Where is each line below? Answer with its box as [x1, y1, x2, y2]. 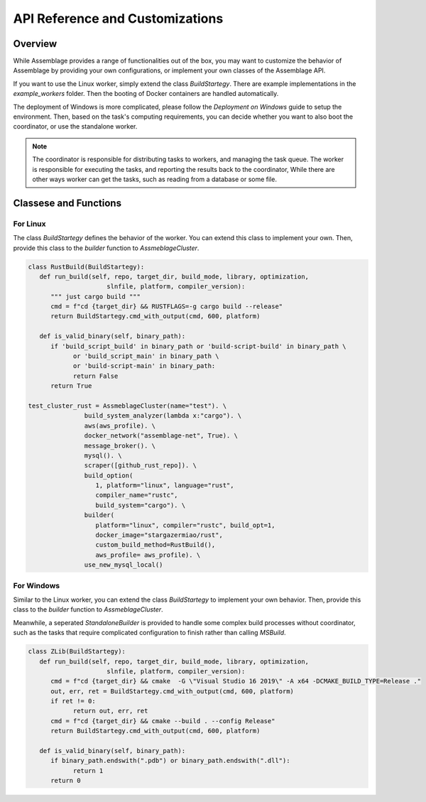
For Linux [13, 219, 46, 229]
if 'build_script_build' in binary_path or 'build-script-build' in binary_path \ [50, 342, 347, 350]
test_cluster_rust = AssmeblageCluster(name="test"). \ [28, 401, 227, 410]
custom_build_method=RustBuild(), [95, 541, 216, 549]
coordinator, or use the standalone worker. [13, 122, 138, 131]
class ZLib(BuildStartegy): [28, 647, 126, 656]
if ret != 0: [50, 697, 96, 705]
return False [72, 372, 119, 380]
